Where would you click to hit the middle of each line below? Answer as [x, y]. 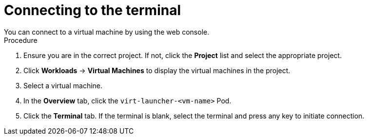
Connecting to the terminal [93, 10]
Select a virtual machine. [63, 85]
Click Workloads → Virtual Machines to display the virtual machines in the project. [157, 70]
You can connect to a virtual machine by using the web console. [107, 32]
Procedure [21, 40]
